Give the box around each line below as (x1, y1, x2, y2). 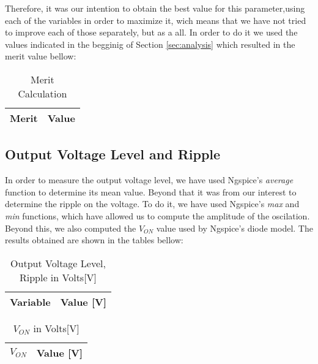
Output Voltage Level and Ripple (5, 145, 221, 164)
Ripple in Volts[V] (19, 270, 97, 284)
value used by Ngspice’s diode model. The (156, 221, 313, 234)
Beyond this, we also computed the (5, 221, 136, 234)
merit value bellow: (5, 50, 76, 63)
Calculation (18, 86, 67, 100)
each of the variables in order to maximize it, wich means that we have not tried (5, 13, 306, 26)
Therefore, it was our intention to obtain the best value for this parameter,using (5, 2, 305, 14)
